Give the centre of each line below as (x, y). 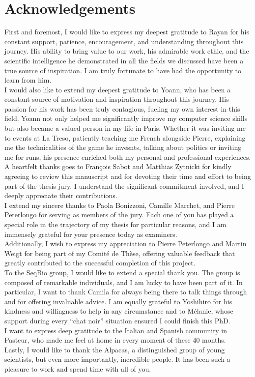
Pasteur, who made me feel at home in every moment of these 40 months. (115, 340)
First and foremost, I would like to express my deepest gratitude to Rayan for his (127, 32)
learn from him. (28, 80)
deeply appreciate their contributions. (61, 195)
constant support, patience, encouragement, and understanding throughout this (124, 41)
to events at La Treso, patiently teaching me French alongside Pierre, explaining (125, 137)
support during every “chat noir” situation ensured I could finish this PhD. (117, 320)
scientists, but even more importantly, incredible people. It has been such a (117, 359)
